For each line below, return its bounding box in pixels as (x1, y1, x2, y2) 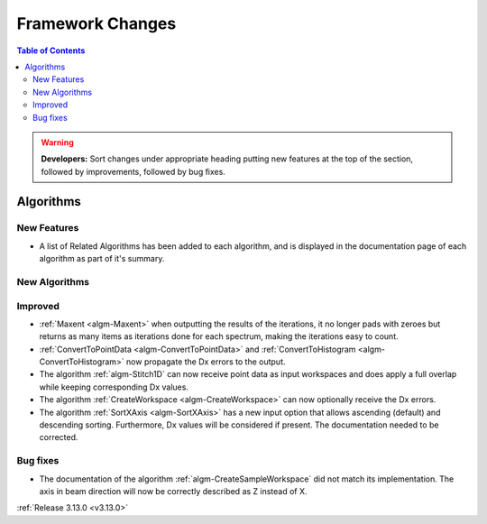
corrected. (39, 432, 78, 443)
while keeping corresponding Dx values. (39, 382, 189, 392)
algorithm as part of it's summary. (39, 253, 165, 264)
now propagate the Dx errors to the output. (126, 356, 286, 367)
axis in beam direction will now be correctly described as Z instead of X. (39, 485, 308, 496)
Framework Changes (16, 14, 177, 33)
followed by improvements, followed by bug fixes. (41, 166, 225, 177)
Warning (41, 136, 74, 148)
